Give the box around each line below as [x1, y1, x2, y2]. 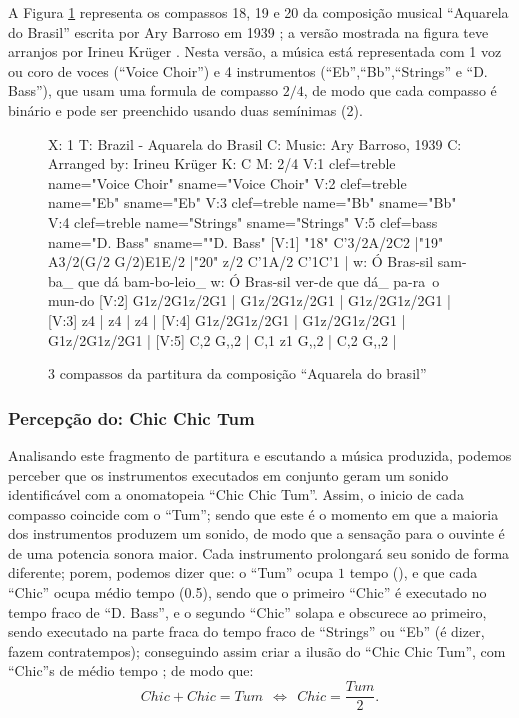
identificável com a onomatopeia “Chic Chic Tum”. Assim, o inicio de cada [8, 484, 464, 505]
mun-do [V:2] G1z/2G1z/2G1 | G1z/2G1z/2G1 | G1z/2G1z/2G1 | [48, 290, 451, 311]
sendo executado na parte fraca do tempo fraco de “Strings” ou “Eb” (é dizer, [8, 621, 485, 642]
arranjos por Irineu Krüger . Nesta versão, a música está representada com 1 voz [8, 41, 502, 62]
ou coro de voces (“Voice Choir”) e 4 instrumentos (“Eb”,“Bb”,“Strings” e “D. [8, 60, 488, 81]
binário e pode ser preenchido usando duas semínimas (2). [8, 99, 363, 120]
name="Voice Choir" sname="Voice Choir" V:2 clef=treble [48, 172, 407, 193]
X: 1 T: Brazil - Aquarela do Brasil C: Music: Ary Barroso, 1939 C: [48, 133, 462, 154]
